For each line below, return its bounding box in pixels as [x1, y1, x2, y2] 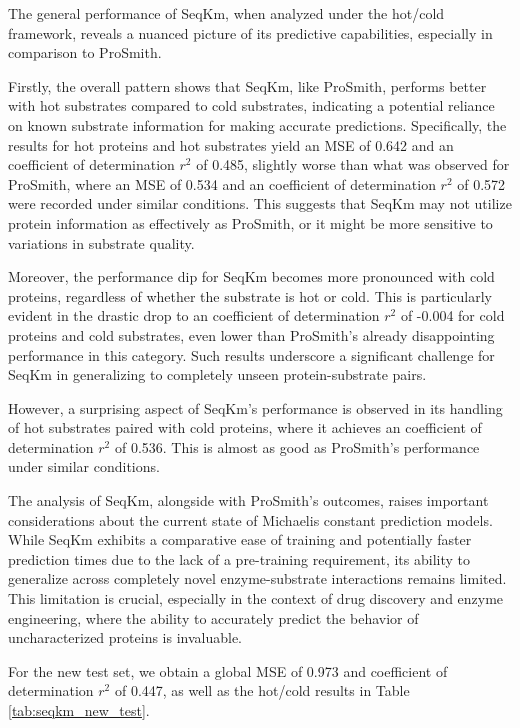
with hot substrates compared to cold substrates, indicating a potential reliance [8, 95, 495, 116]
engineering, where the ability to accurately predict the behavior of [8, 607, 419, 628]
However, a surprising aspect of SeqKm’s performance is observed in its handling [8, 397, 503, 418]
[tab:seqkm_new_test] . [8, 700, 150, 720]
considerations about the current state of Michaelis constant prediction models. [8, 509, 493, 530]
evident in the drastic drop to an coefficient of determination [8, 305, 380, 326]
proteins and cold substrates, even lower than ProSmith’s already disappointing [8, 324, 495, 345]
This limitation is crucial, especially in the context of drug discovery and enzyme [8, 588, 504, 609]
